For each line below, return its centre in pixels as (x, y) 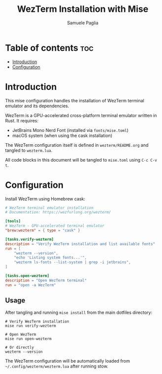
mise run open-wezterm (28, 339)
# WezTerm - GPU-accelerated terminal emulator (55, 226)
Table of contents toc (49, 48)
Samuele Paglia (83, 23)
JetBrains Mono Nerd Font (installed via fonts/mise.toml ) (70, 130)
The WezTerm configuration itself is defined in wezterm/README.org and (77, 145)
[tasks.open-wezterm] (27, 276)
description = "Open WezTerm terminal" (46, 280)
